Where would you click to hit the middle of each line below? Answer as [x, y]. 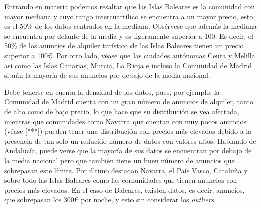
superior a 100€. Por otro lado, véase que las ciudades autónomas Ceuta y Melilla [130, 55]
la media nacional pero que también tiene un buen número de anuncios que [119, 160]
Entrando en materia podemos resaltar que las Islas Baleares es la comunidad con [130, 6]
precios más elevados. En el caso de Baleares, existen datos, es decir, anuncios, [124, 190]
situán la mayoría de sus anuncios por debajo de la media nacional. [107, 75]
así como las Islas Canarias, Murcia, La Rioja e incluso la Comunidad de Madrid [128, 65]
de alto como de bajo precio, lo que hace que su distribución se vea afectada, [122, 111]
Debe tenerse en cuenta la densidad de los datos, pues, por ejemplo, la [112, 91]
